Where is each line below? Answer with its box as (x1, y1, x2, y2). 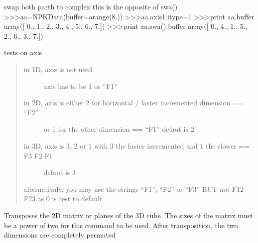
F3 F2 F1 (23, 150, 53, 161)
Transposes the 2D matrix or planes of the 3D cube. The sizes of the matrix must (4, 210, 253, 220)
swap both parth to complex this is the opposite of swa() (4, 1, 178, 11)
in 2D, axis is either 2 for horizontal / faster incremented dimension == (23, 97, 244, 108)
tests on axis (4, 47, 42, 58)
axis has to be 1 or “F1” (43, 81, 118, 91)
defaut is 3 (43, 167, 76, 177)
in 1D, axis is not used (23, 64, 93, 74)
